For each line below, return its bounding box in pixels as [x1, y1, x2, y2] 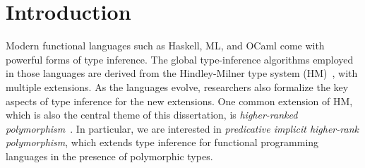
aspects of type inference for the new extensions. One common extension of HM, [6, 93, 353, 108]
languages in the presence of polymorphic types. [6, 148, 213, 163]
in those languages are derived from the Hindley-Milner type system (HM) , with [6, 66, 358, 80]
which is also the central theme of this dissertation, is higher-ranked [6, 107, 298, 122]
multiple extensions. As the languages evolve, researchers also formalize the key [6, 79, 349, 94]
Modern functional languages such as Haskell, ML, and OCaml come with [6, 38, 325, 53]
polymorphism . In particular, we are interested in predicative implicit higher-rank [6, 121, 359, 136]
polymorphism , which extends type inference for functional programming [6, 135, 319, 150]
